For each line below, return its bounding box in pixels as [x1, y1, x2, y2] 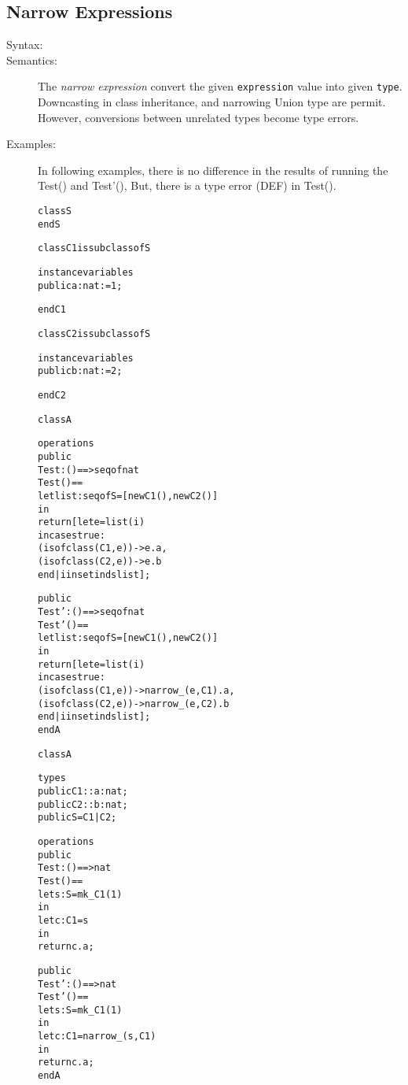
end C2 [38, 389, 66, 401]
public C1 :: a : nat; [38, 785, 128, 797]
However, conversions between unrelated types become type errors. [38, 109, 359, 125]
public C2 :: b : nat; [38, 798, 128, 810]
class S [38, 206, 72, 217]
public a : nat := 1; [38, 280, 123, 291]
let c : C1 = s [38, 914, 89, 926]
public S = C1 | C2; [38, 812, 117, 824]
